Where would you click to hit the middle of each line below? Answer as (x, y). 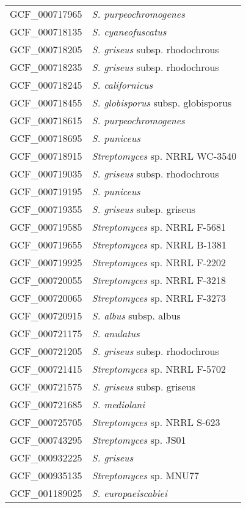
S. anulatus (116, 333)
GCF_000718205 (46, 49)
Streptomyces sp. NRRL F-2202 (159, 262)
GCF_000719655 (46, 245)
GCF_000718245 (46, 85)
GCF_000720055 (46, 280)
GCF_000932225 (46, 458)
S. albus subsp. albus (136, 316)
